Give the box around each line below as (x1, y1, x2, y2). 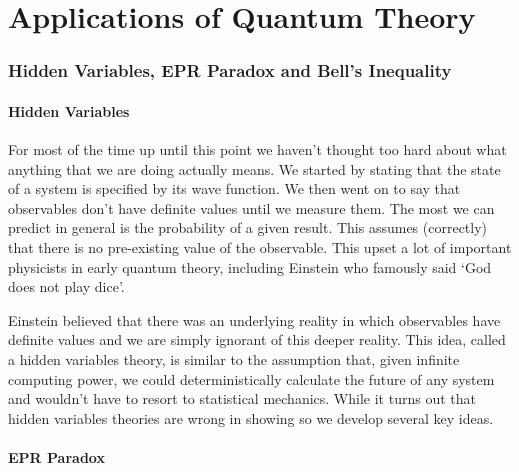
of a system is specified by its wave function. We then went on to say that (8, 178, 461, 199)
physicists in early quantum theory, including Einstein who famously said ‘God (8, 256, 492, 277)
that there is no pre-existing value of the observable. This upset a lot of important (8, 236, 512, 257)
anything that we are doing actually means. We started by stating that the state (8, 158, 501, 179)
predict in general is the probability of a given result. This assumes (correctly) (8, 217, 488, 238)
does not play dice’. (8, 276, 125, 297)
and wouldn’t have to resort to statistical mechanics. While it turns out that (8, 388, 476, 409)
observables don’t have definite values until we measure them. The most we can (8, 197, 495, 218)
